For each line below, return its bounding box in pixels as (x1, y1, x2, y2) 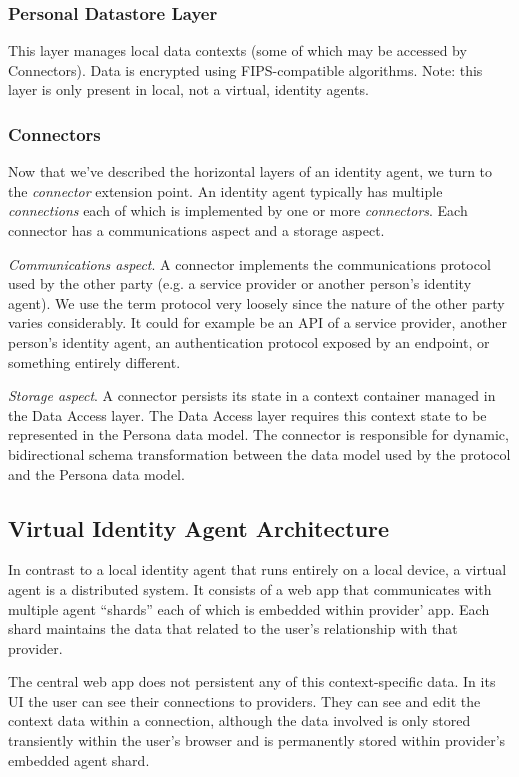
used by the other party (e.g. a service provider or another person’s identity (8, 273, 472, 294)
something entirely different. (8, 351, 181, 372)
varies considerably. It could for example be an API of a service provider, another (8, 312, 507, 333)
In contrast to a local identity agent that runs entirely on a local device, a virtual (8, 559, 507, 580)
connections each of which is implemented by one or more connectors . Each (8, 200, 468, 221)
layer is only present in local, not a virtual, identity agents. (8, 79, 369, 100)
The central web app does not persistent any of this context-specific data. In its (8, 671, 496, 692)
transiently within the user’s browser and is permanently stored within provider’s (8, 730, 506, 751)
